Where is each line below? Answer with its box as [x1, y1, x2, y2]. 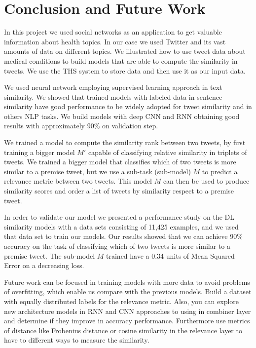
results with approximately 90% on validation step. [4, 120, 158, 131]
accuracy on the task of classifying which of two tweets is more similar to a [4, 241, 231, 251]
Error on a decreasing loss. [4, 260, 84, 271]
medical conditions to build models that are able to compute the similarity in [4, 55, 238, 66]
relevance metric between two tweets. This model [4, 176, 152, 186]
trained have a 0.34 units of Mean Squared [106, 250, 235, 261]
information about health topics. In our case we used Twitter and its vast [4, 36, 226, 46]
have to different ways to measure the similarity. [4, 335, 149, 345]
